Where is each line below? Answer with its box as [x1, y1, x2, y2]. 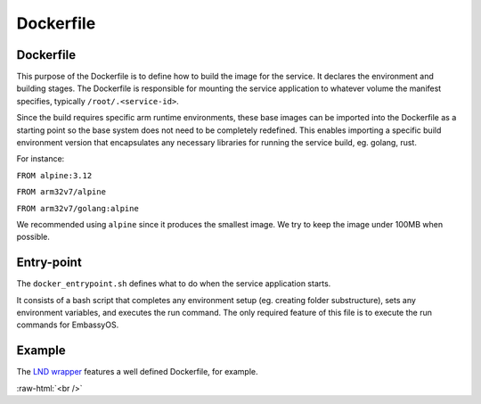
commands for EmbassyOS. [16, 319, 119, 330]
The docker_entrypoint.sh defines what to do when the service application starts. [16, 278, 331, 289]
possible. [16, 232, 51, 243]
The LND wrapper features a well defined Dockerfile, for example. [16, 367, 258, 377]
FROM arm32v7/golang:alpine [16, 203, 140, 213]
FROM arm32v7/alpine [16, 187, 107, 197]
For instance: [16, 153, 65, 164]
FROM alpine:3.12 [16, 170, 93, 180]
